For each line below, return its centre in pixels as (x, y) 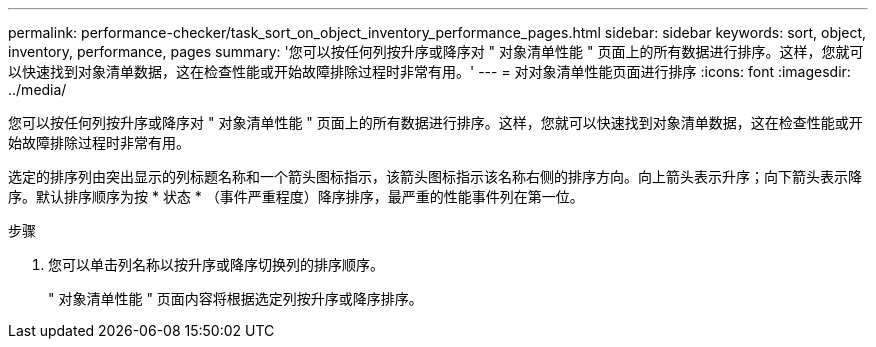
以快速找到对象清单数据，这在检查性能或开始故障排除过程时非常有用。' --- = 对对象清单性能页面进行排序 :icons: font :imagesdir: (429, 71)
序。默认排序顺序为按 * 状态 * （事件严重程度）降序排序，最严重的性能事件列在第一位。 (296, 196)
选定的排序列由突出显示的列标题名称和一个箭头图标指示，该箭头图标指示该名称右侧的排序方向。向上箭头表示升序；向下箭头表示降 (435, 176)
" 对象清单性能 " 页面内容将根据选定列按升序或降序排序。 (235, 298)
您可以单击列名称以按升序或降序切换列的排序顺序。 (216, 264)
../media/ (37, 89)
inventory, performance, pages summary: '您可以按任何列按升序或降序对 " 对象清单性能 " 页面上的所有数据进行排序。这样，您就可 (436, 51)
